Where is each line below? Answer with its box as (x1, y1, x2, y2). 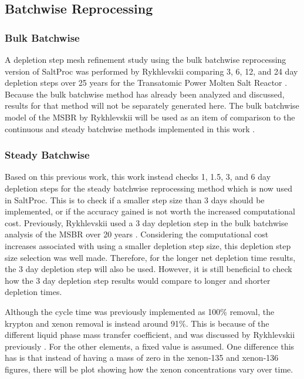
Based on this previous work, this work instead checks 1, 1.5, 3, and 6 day (5, 170, 271, 183)
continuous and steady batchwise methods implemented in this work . (5, 122, 255, 135)
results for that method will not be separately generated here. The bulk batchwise (5, 99, 299, 112)
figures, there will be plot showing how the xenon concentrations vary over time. (5, 363, 293, 375)
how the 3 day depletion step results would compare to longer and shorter (5, 274, 271, 286)
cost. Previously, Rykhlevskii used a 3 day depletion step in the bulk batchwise (5, 216, 288, 229)
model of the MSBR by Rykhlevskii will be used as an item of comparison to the (5, 110, 295, 123)
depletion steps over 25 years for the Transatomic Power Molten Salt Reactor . (5, 76, 288, 89)
